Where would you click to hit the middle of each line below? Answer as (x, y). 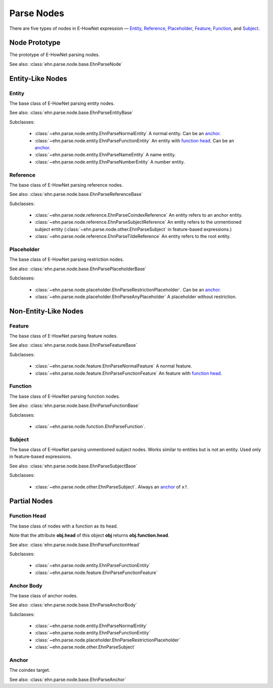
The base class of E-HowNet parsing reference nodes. (66, 185)
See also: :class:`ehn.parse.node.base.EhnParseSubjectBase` (73, 466)
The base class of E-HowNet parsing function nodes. (65, 396)
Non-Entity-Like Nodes (46, 311)
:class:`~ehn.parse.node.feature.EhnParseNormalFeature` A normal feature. (113, 366)
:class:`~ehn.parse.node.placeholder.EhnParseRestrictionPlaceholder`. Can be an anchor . (128, 290)
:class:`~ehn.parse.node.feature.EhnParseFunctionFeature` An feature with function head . (128, 373)
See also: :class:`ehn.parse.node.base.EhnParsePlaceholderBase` (78, 269)
